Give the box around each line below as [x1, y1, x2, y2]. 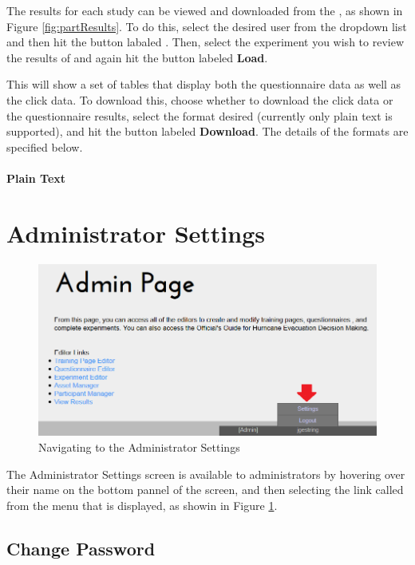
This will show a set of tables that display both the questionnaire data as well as [6, 76, 401, 93]
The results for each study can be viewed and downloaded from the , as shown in [6, 2, 403, 18]
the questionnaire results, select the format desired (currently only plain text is [6, 107, 393, 124]
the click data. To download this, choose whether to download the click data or [6, 91, 393, 108]
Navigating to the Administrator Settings [38, 438, 240, 455]
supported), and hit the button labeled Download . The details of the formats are [6, 123, 409, 140]
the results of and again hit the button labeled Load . [6, 49, 268, 65]
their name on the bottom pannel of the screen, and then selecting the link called [6, 481, 404, 498]
